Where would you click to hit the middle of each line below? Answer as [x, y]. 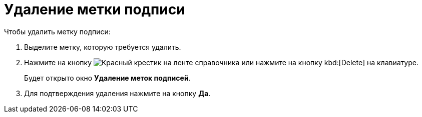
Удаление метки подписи [95, 9]
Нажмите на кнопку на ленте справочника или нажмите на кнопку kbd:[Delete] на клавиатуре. [221, 62]
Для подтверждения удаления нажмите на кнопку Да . [117, 93]
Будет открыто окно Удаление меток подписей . [107, 78]
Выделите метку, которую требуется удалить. [103, 47]
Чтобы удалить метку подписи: [57, 31]
